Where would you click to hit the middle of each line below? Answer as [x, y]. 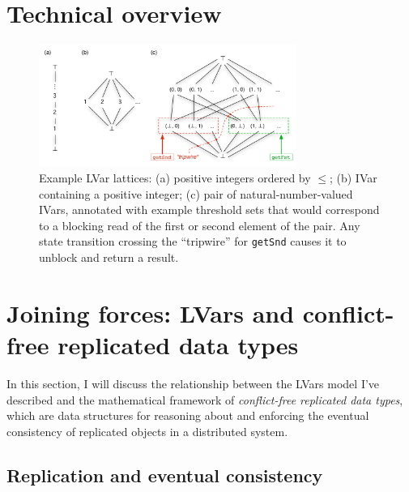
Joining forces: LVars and [151, 312]
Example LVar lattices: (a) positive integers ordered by [175, 178]
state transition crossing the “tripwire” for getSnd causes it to [193, 241]
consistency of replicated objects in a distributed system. [147, 431]
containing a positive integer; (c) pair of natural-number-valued [196, 193]
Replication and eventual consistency [165, 475]
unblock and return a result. [109, 257]
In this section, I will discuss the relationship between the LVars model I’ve [193, 383]
